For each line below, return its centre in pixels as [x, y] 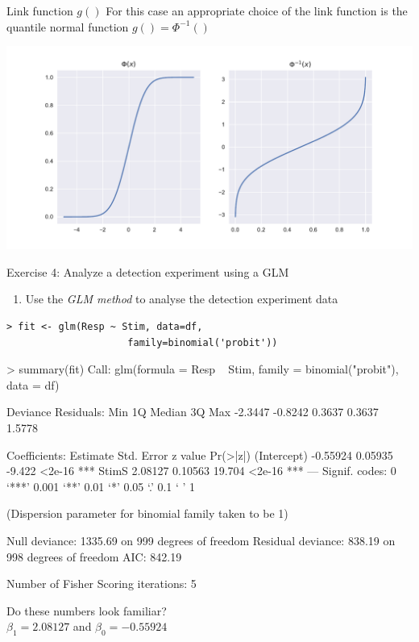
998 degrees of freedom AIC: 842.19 [94, 556]
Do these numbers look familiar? [87, 610]
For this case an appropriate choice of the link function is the [257, 10]
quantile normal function [68, 26]
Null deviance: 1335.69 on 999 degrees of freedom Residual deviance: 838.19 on [201, 540]
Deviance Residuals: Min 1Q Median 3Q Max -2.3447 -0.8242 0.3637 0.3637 [193, 412]
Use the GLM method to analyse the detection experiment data [182, 299]
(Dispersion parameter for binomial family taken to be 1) [147, 513]
